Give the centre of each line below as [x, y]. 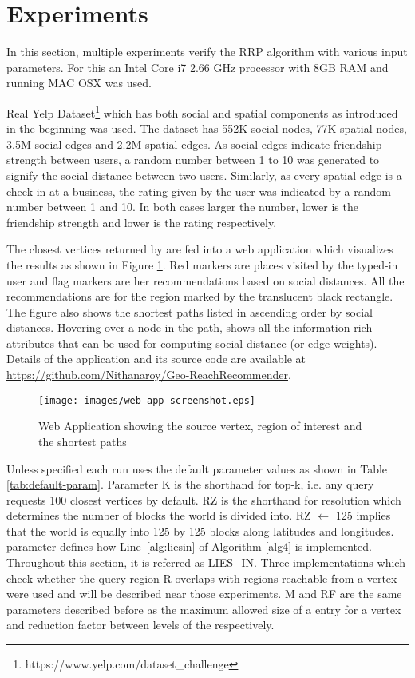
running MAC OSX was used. [79, 83]
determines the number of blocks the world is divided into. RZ [159, 515]
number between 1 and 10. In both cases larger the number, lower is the [182, 207]
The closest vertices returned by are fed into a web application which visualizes [200, 249]
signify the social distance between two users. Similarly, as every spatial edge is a [204, 175]
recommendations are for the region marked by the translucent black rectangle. [200, 296]
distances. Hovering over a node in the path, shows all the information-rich [190, 327]
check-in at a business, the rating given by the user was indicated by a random [199, 191]
